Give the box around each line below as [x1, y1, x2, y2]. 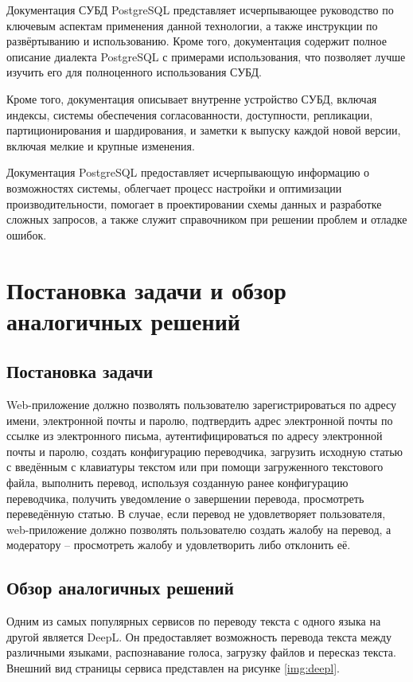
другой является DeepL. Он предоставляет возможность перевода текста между [6, 628, 392, 645]
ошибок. [6, 226, 47, 243]
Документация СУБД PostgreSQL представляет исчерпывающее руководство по [6, 2, 394, 18]
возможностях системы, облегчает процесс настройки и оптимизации [6, 179, 342, 196]
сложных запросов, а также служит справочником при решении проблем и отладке [6, 211, 407, 228]
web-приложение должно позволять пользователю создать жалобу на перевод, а [6, 520, 392, 537]
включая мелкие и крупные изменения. [6, 137, 195, 154]
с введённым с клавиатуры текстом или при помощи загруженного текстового [6, 458, 384, 475]
